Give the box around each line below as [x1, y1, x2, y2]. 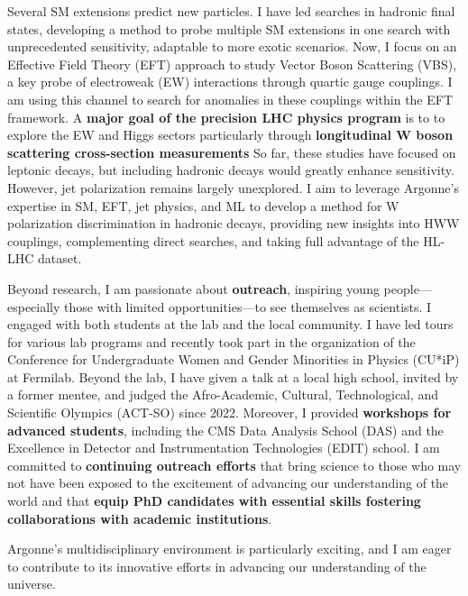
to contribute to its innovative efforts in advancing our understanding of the [7, 556, 427, 575]
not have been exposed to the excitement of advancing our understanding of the [7, 473, 449, 492]
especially [7, 297, 60, 316]
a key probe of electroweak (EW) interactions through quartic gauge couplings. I [7, 72, 453, 91]
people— [383, 279, 432, 298]
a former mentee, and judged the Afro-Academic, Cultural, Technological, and [7, 385, 439, 404]
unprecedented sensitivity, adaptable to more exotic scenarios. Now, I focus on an [7, 37, 457, 56]
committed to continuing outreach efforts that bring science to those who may [7, 455, 462, 474]
